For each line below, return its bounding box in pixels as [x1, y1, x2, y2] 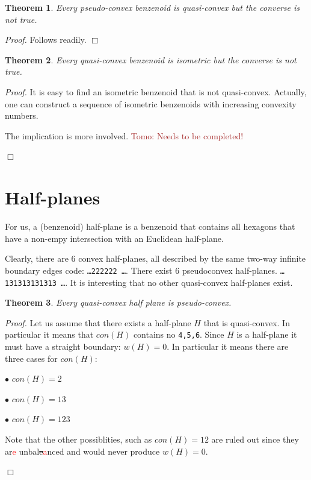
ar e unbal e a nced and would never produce [5, 444, 160, 457]
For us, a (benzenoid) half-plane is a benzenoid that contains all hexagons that [5, 220, 295, 233]
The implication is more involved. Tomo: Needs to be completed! [5, 129, 244, 142]
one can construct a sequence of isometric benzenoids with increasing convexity [5, 97, 297, 110]
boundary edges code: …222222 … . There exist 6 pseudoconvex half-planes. [5, 264, 277, 276]
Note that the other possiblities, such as [5, 432, 152, 445]
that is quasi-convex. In [203, 316, 290, 329]
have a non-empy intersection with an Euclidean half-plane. [5, 232, 224, 244]
